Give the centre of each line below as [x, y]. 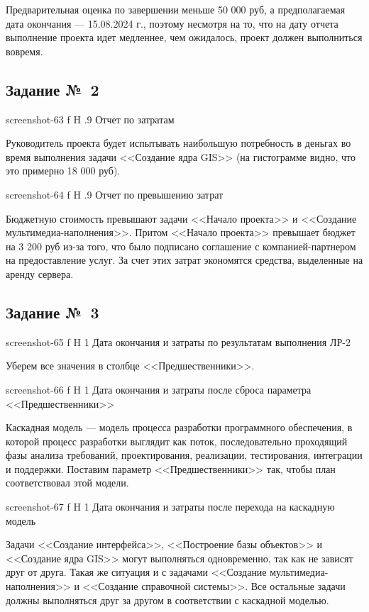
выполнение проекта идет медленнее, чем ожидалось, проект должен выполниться [184, 37]
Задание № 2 [53, 89]
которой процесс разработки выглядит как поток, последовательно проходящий [177, 441]
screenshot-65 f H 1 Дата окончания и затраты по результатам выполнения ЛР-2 [178, 341]
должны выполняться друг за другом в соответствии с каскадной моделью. [167, 600]
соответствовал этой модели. [67, 483]
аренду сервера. [40, 273]
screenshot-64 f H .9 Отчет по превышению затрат [115, 194]
